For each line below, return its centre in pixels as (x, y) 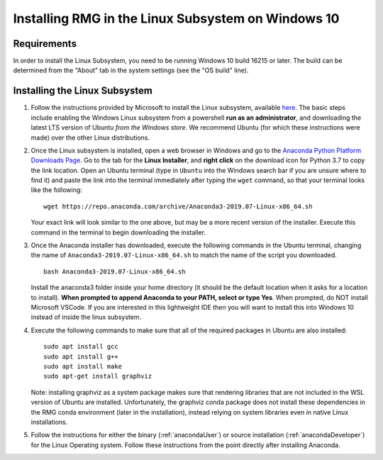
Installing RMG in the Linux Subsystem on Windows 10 (176, 18)
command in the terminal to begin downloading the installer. (118, 232)
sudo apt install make (83, 366)
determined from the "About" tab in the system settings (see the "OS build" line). (131, 70)
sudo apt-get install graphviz (98, 376)
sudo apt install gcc (81, 347)
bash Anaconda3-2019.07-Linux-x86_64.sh (115, 271)
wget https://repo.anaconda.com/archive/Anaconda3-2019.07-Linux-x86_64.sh (178, 206)
